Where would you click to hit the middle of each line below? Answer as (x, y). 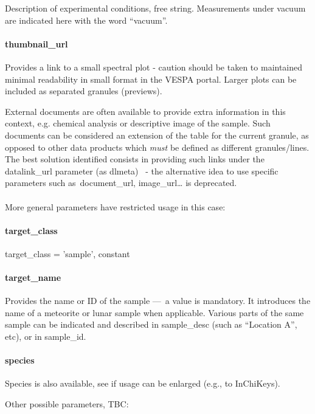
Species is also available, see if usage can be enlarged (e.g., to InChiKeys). (143, 383)
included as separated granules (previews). (84, 91)
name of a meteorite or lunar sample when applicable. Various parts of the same (154, 312)
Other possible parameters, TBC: (67, 404)
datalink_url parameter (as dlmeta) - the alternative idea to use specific (142, 171)
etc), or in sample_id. (46, 336)
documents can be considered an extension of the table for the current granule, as (157, 135)
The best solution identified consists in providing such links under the (135, 159)
